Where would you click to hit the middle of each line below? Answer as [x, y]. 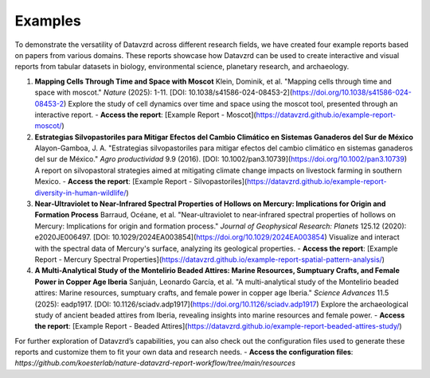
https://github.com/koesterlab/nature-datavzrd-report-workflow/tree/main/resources [155, 363]
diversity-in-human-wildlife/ [80, 193]
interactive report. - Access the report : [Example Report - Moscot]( [145, 115]
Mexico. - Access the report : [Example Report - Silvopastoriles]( [141, 181]
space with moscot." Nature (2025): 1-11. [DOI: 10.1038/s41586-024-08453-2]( [164, 92]
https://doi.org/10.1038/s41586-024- [352, 92]
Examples [48, 21]
